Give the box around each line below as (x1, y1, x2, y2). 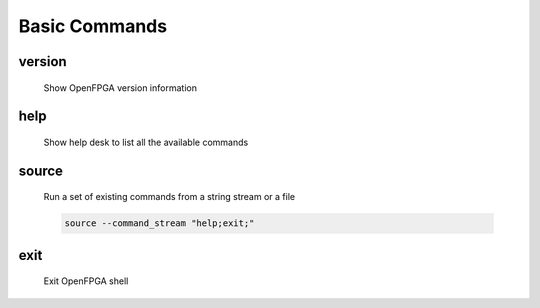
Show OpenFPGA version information (43, 81, 197, 94)
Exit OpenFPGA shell (43, 275, 129, 287)
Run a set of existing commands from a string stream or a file (43, 191, 295, 203)
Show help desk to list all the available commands (43, 136, 249, 148)
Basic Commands (18, 15, 168, 37)
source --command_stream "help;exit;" (64, 218, 255, 229)
